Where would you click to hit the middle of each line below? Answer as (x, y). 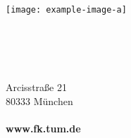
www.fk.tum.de (43, 128)
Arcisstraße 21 (36, 87)
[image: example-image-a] (66, 10)
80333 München (39, 101)
